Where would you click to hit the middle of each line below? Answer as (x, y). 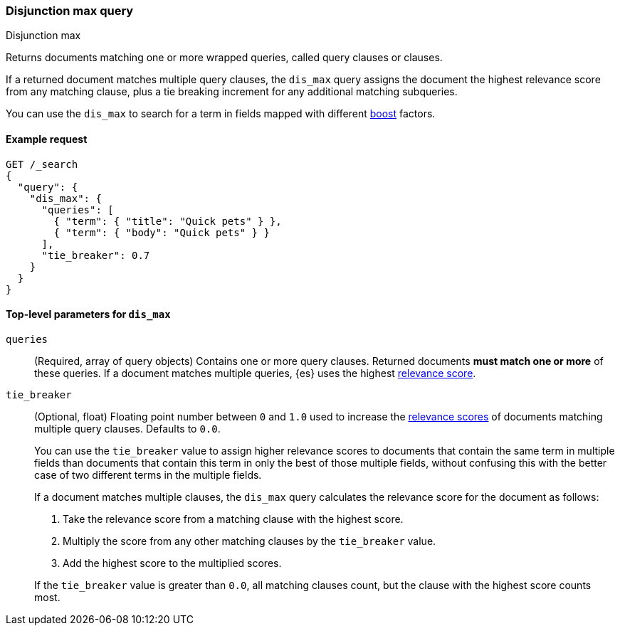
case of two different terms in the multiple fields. (148, 474)
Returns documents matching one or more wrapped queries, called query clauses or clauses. (224, 58)
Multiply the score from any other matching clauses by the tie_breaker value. (249, 541)
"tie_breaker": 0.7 (96, 255)
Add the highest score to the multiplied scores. (172, 563)
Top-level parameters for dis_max (88, 314)
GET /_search (42, 164)
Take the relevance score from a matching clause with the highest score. (233, 519)
